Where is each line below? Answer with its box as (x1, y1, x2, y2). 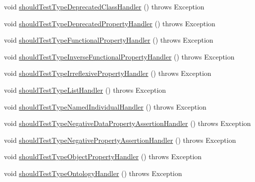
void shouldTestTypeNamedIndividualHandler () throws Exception (4, 101, 206, 112)
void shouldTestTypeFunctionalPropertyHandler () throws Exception (4, 35, 213, 45)
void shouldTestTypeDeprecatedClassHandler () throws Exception (4, 1, 204, 11)
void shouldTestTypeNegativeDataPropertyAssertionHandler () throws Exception (4, 118, 251, 128)
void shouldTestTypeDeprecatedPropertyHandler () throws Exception (4, 18, 215, 28)
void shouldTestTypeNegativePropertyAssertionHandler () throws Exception (4, 134, 236, 145)
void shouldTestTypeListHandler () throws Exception (4, 84, 166, 95)
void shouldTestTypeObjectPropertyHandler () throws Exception (4, 151, 202, 162)
